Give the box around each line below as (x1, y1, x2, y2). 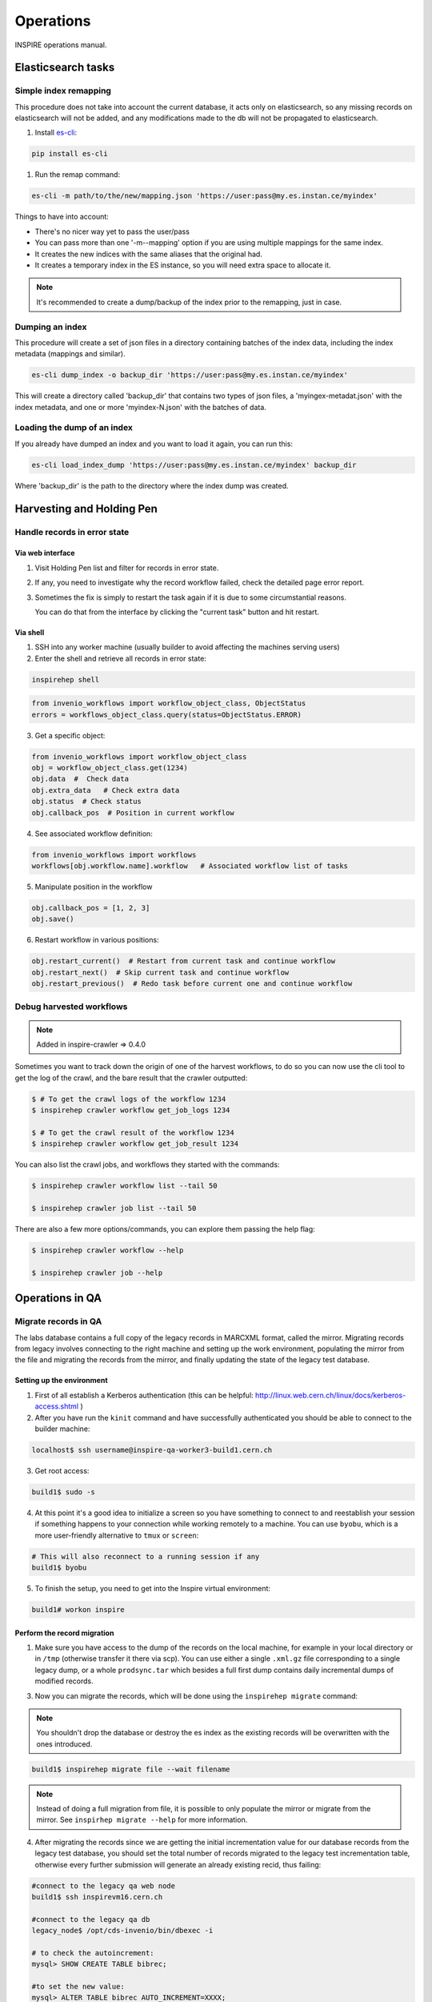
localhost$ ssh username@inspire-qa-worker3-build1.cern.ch (31, 1445, 273, 1454)
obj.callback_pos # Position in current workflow (31, 808, 235, 817)
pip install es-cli (31, 149, 108, 159)
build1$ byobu (31, 1562, 87, 1572)
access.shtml (34, 1401, 79, 1411)
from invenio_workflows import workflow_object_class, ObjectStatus (31, 699, 306, 708)
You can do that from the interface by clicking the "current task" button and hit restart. (34, 607, 320, 617)
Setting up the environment (14, 1376, 108, 1385)
